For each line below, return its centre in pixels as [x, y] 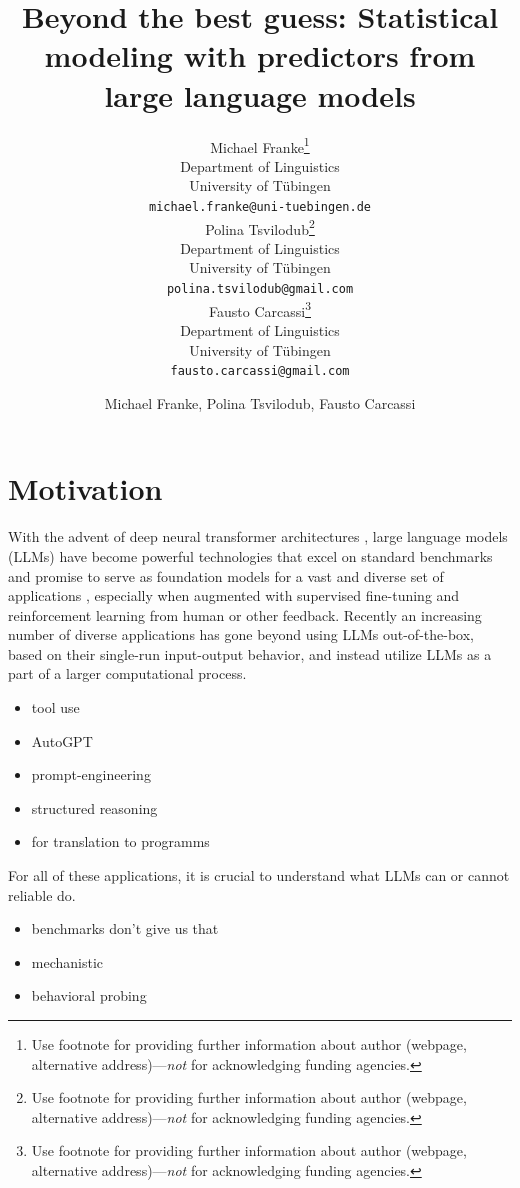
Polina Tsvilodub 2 [260, 227]
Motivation [85, 488]
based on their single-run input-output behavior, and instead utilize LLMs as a [250, 653]
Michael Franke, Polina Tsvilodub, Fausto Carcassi [260, 402]
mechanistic [67, 961]
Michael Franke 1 [260, 145]
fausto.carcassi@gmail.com [260, 371]
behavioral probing [89, 995]
